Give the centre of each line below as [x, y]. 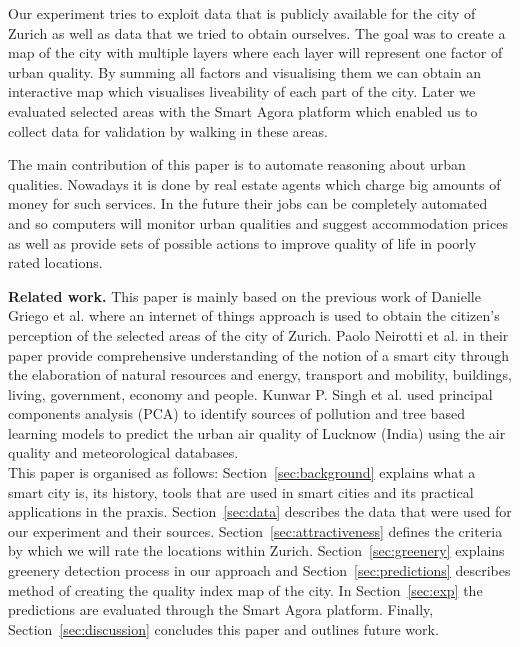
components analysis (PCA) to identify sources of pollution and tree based [236, 413]
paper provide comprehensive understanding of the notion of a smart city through [259, 354]
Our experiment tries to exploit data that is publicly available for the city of [242, 13]
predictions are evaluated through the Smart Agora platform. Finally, [221, 609]
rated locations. [55, 262]
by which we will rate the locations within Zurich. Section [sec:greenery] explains [256, 550]
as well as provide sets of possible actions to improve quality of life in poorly [242, 242]
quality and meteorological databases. [123, 452]
